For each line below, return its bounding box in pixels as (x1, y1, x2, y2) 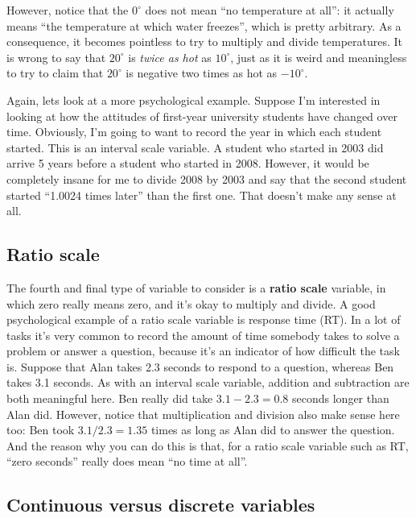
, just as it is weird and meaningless (230, 48, 407, 65)
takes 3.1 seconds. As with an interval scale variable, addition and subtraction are (6, 374, 410, 391)
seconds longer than (292, 390, 389, 407)
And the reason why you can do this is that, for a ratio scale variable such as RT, (6, 437, 409, 454)
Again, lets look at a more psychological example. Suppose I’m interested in (6, 91, 381, 108)
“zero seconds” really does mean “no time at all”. (6, 453, 248, 470)
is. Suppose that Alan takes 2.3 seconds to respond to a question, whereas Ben (6, 358, 394, 375)
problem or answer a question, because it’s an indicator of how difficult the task (6, 342, 400, 359)
